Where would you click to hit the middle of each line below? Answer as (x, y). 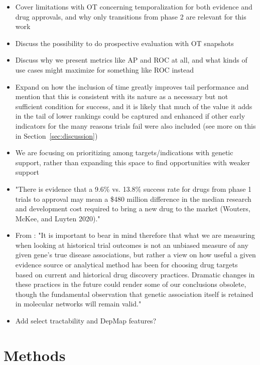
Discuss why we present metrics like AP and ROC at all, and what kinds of (131, 60)
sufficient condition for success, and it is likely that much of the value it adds (134, 106)
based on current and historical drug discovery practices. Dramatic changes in (135, 274)
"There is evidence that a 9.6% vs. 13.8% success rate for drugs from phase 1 (134, 189)
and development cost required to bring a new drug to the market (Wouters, (133, 209)
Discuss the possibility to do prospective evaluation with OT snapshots (124, 43)
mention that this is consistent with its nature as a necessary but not (122, 96)
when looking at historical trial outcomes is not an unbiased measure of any (132, 245)
